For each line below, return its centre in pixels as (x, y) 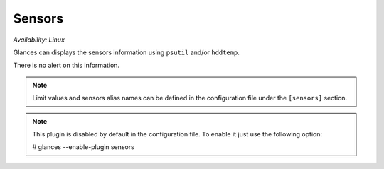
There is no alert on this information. (66, 65)
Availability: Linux (39, 40)
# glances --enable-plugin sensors (83, 147)
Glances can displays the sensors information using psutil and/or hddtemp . (126, 52)
